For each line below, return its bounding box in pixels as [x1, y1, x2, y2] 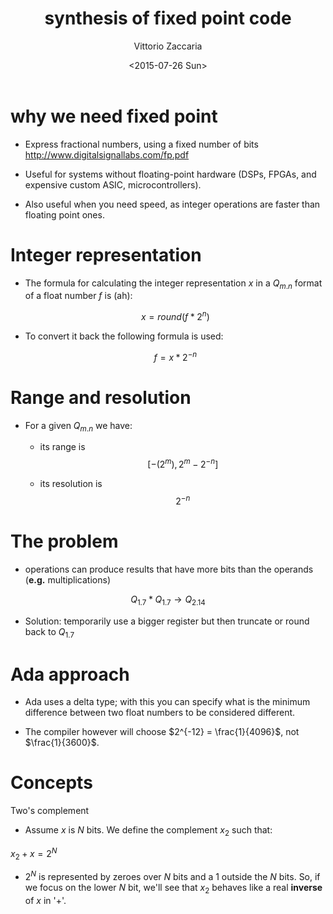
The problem [10, 530, 119, 552]
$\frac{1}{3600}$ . [24, 737, 100, 749]
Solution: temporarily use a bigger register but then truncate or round [24, 615, 310, 627]
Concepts [10, 772, 93, 794]
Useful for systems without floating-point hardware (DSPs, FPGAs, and [24, 168, 317, 180]
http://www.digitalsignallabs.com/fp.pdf [24, 148, 190, 161]
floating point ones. [24, 208, 105, 221]
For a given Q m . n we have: [24, 419, 133, 434]
